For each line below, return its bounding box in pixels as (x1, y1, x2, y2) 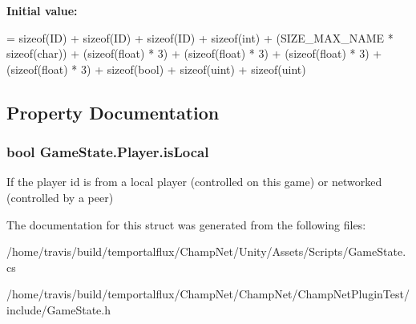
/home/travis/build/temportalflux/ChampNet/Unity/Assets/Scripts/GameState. (6, 243, 406, 260)
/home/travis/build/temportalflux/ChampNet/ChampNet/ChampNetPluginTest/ (6, 286, 410, 302)
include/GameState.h (6, 301, 111, 318)
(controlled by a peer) (6, 188, 114, 205)
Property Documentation (6, 99, 220, 124)
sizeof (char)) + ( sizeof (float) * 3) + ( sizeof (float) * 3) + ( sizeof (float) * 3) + (6, 45, 382, 62)
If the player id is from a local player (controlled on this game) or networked (6, 173, 382, 190)
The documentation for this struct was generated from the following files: (6, 216, 366, 233)
